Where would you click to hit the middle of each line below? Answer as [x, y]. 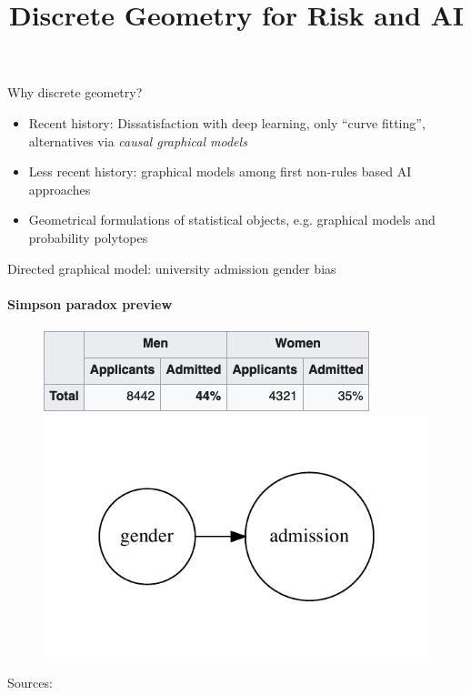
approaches [60, 189]
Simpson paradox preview [90, 303]
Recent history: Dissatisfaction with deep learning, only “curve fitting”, [227, 122]
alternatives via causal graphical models [138, 141]
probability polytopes [88, 237]
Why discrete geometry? [75, 92]
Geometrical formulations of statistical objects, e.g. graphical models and [232, 220]
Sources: [30, 682]
